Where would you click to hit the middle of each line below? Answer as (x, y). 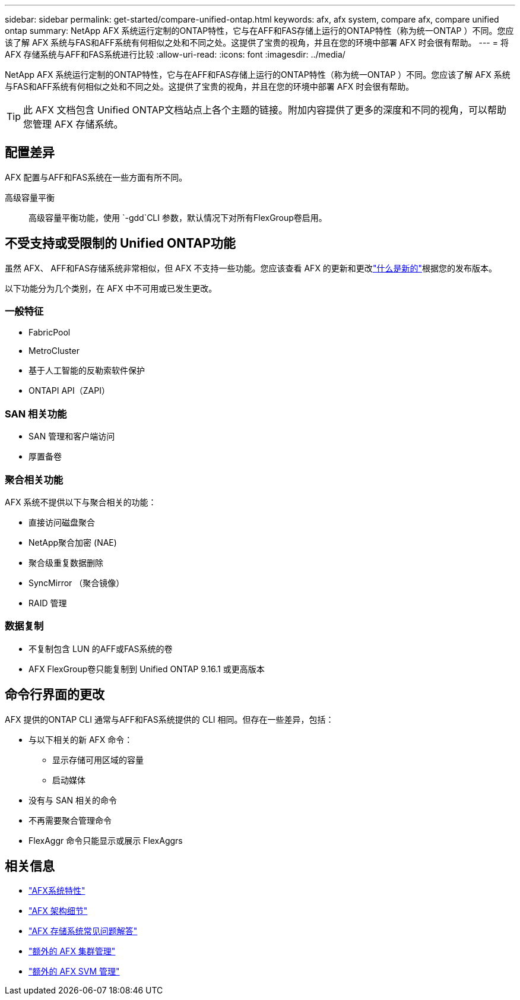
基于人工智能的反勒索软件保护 (87, 371)
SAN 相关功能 (36, 414)
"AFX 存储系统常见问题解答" (83, 931)
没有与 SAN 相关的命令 (73, 800)
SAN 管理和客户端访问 (72, 436)
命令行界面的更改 (55, 695)
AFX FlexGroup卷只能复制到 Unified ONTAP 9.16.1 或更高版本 (147, 669)
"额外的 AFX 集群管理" (72, 951)
